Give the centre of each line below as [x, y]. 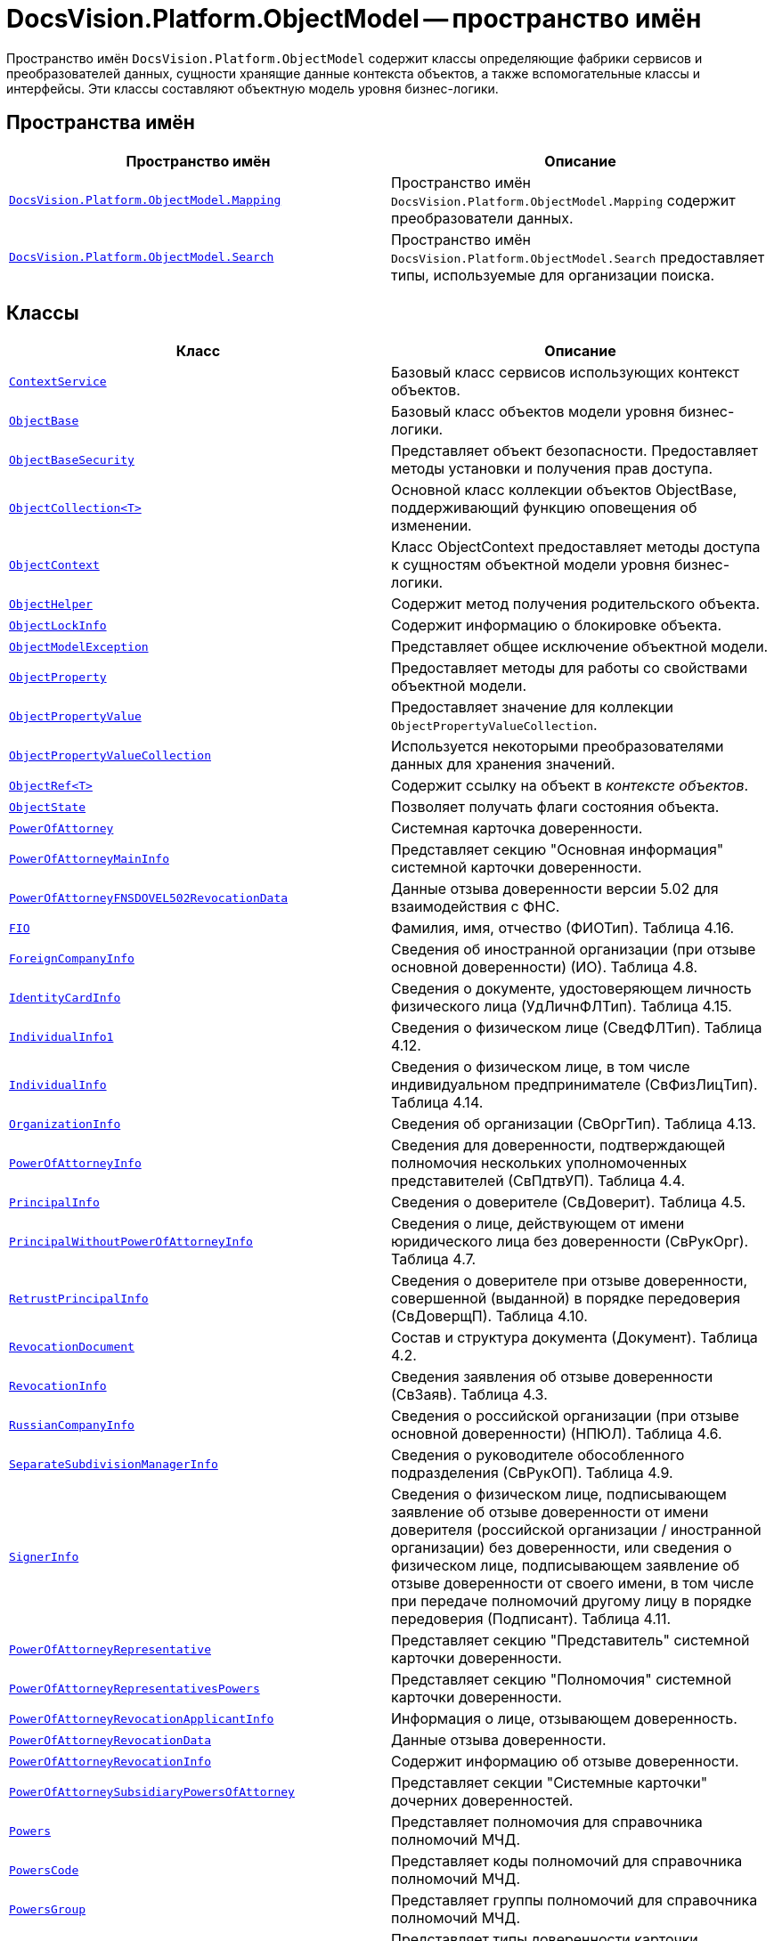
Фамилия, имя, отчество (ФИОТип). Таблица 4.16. [563, 928]
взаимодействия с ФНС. [476, 907]
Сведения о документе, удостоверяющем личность [571, 989]
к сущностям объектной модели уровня [531, 565]
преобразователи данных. [482, 218]
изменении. [432, 526]
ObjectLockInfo [58, 625]
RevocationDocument [72, 1346]
